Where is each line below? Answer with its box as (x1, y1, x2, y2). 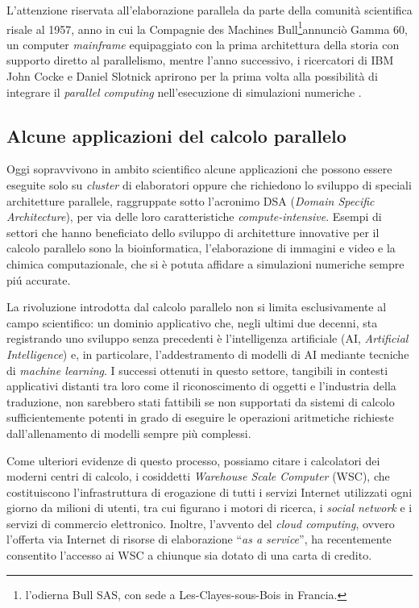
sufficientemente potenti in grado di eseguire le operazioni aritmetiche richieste (6, 409, 394, 426)
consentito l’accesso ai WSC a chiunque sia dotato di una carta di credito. (6, 547, 372, 564)
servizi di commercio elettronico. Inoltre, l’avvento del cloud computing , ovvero (6, 514, 395, 531)
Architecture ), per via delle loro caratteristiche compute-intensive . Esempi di (6, 208, 382, 225)
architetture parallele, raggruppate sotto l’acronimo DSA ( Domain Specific (6, 192, 375, 209)
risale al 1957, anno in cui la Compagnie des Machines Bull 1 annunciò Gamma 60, (6, 18, 408, 37)
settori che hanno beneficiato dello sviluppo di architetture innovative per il (6, 223, 380, 240)
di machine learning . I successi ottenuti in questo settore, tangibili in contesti (6, 361, 388, 378)
